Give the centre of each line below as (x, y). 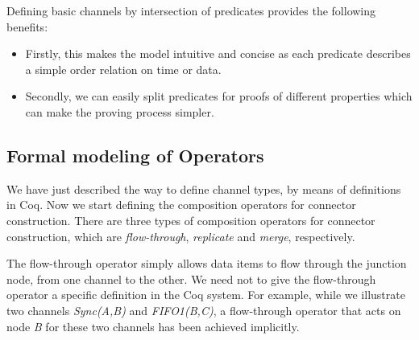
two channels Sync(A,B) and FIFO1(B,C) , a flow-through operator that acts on (204, 310)
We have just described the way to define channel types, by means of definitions (204, 188)
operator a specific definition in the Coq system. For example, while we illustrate (206, 295)
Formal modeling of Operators (135, 155)
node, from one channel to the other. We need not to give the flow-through (191, 279)
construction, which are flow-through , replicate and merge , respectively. (181, 236)
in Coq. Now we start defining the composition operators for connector (181, 205)
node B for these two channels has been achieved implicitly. (153, 326)
